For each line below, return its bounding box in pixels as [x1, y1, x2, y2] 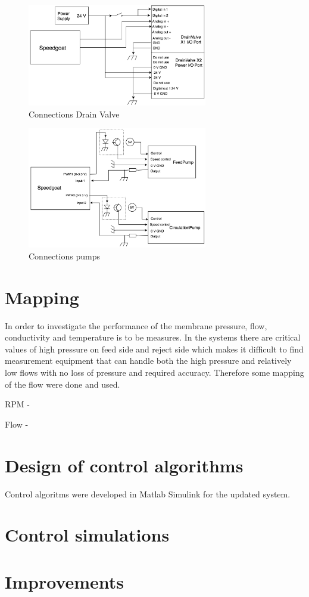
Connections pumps [29, 249, 100, 262]
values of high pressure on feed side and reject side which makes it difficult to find [5, 342, 304, 355]
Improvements [5, 569, 124, 593]
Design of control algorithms [5, 453, 244, 477]
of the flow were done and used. [5, 378, 120, 390]
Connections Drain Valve [29, 107, 120, 120]
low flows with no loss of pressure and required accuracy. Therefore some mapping [5, 366, 304, 379]
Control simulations [5, 522, 170, 547]
